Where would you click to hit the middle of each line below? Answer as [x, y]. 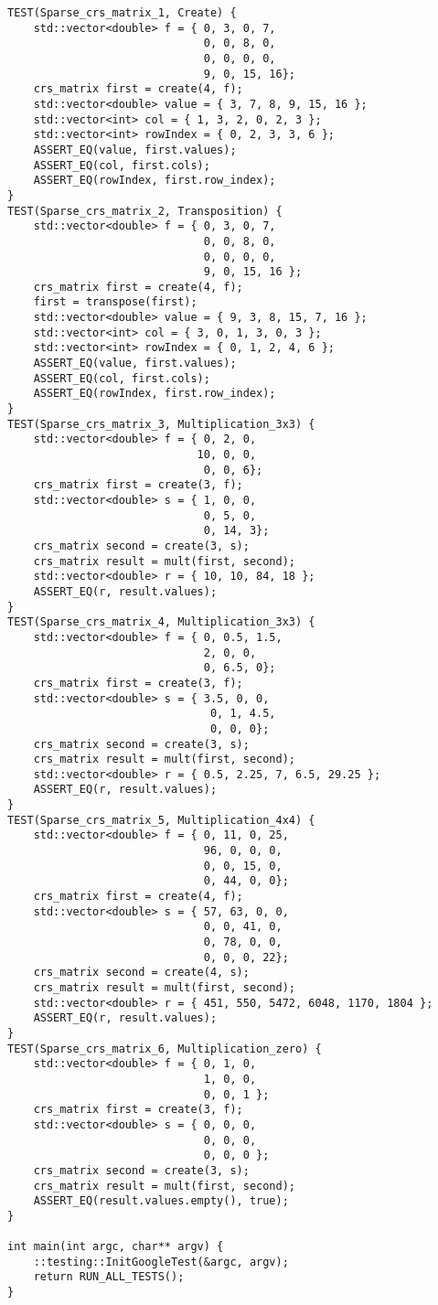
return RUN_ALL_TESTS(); [109, 1277]
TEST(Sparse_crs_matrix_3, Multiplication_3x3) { [161, 424]
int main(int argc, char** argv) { [116, 1247]
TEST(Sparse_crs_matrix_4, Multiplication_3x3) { [161, 622]
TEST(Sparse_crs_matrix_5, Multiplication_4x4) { [161, 820]
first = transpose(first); [115, 302]
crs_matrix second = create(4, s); [141, 973]
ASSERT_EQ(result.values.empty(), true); [161, 1201]
